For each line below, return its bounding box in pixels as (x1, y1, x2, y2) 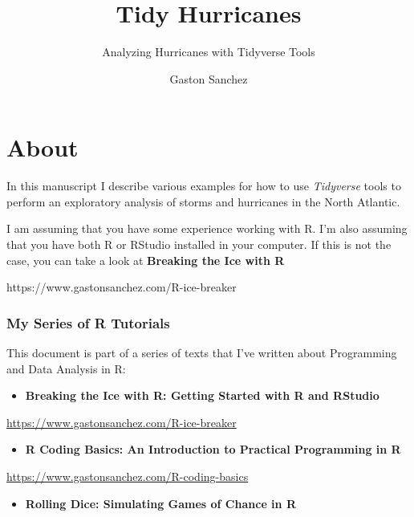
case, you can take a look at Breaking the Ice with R (6, 251, 285, 268)
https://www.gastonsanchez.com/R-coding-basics (6, 468, 249, 484)
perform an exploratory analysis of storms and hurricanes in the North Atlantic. (6, 193, 400, 210)
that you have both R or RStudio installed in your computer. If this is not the (6, 236, 392, 253)
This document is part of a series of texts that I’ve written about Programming (6, 344, 397, 361)
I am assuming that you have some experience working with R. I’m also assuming (6, 220, 408, 237)
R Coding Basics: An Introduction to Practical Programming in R (25, 441, 401, 458)
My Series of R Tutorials (6, 312, 170, 332)
